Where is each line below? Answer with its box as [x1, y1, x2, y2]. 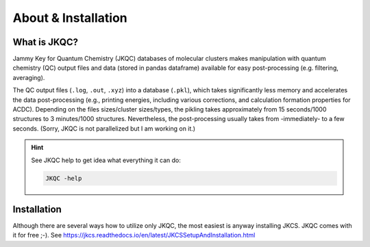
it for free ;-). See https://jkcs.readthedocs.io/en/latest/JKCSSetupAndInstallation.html [12, 231, 256, 239]
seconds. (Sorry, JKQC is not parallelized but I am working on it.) [12, 124, 195, 133]
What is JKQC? [12, 36, 79, 48]
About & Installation [12, 10, 127, 25]
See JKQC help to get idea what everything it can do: [31, 156, 181, 164]
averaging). [12, 73, 45, 81]
